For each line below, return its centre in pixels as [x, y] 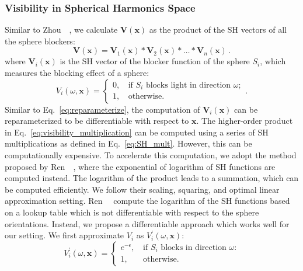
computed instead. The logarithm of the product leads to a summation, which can [152, 178]
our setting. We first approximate [65, 235]
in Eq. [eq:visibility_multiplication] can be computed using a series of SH [137, 132]
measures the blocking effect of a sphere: [77, 72]
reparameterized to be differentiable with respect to [97, 121]
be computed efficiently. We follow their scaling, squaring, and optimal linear [142, 189]
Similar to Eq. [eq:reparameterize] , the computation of [102, 109]
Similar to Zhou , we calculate [61, 29]
